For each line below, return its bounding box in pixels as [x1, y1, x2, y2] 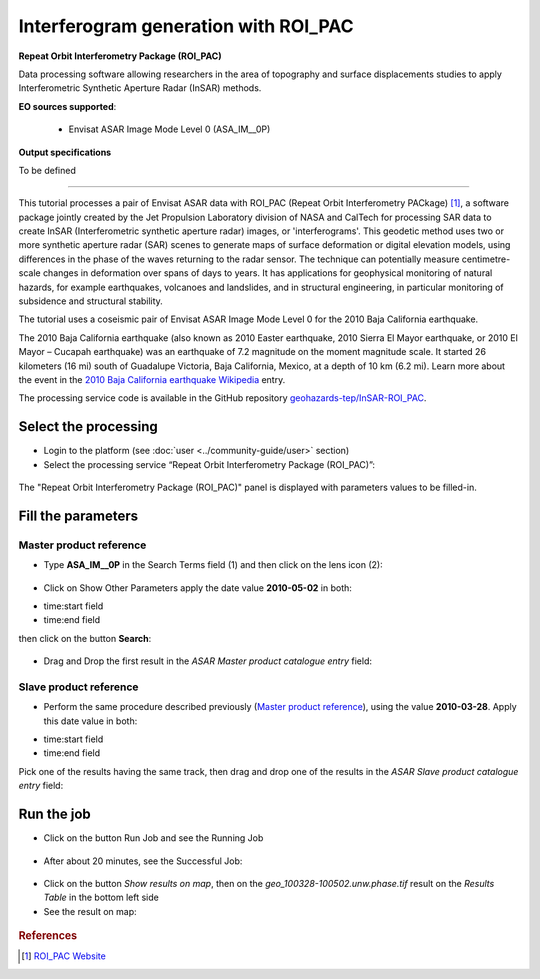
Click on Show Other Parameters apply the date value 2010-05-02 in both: [43, 581, 352, 594]
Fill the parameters [18, 507, 139, 524]
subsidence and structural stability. [18, 295, 164, 307]
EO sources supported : [18, 100, 117, 112]
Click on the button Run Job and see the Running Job [43, 832, 264, 844]
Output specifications [18, 146, 112, 158]
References [18, 929, 78, 943]
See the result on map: [43, 905, 137, 917]
